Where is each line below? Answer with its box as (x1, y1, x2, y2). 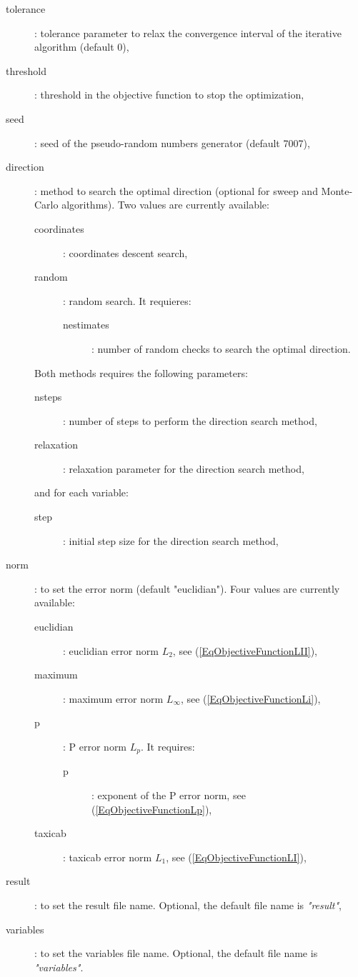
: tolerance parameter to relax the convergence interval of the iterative (34, 25, 342, 40)
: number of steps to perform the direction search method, (63, 413, 317, 428)
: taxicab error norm (63, 849, 152, 864)
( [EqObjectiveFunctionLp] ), (91, 801, 212, 816)
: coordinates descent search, (63, 245, 188, 260)
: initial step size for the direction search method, (63, 533, 279, 548)
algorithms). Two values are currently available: (61, 197, 269, 212)
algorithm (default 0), (34, 39, 129, 54)
